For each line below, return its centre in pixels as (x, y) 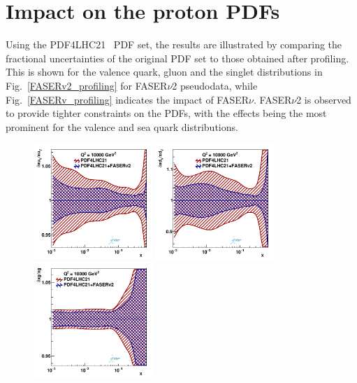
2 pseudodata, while (215, 85)
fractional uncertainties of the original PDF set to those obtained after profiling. (177, 58)
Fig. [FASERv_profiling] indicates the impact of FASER (127, 99)
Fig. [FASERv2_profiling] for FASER (87, 85)
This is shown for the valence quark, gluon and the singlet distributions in (164, 72)
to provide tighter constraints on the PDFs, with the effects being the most (166, 113)
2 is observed (324, 99)
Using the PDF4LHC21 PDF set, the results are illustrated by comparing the (174, 44)
